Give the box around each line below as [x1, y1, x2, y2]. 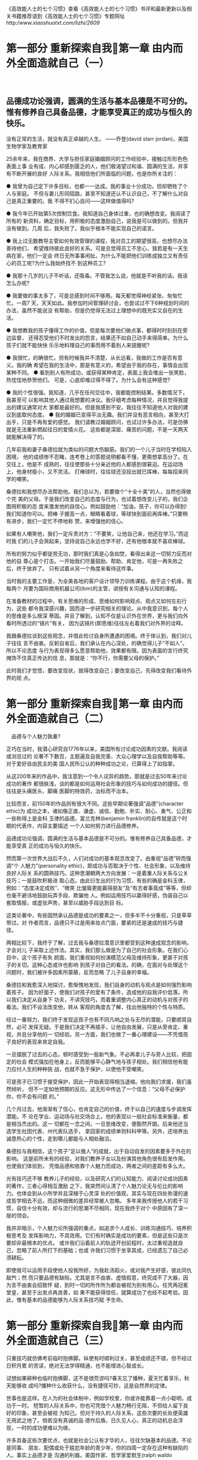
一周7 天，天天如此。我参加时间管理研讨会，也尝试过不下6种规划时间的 [16, 299, 190, 306]
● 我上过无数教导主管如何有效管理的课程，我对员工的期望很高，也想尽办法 [6, 237, 188, 244]
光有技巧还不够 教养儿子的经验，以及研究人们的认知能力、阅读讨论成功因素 [6, 1175, 189, 1182]
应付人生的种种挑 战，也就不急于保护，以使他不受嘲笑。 [11, 1065, 147, 1073]
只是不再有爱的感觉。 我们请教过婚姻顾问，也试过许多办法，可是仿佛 [21, 418, 189, 425]
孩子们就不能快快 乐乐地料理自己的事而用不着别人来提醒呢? [6, 341, 150, 348]
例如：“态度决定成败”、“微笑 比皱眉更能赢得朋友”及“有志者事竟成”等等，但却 [6, 884, 192, 891]
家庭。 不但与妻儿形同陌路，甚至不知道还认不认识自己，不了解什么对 [16, 190, 183, 197]
